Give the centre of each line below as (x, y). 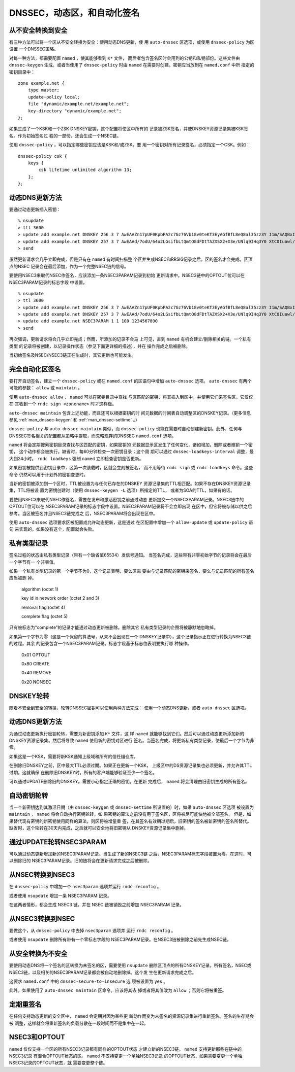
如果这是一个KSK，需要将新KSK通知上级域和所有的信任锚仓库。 (74, 756)
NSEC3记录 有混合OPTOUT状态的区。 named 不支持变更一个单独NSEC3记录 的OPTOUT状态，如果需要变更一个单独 (126, 1056)
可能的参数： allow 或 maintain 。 (46, 388)
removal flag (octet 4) (44, 607)
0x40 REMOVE (36, 673)
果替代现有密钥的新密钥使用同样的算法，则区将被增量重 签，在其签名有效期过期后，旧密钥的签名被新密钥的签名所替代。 (130, 821)
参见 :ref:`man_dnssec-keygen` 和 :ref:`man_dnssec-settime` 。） (74, 419)
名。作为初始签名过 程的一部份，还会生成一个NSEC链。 (65, 136)
